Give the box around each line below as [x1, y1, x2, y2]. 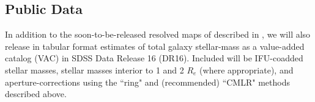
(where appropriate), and [199, 63, 294, 76]
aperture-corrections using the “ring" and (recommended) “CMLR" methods [5, 75, 290, 88]
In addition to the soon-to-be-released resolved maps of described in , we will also [5, 28, 311, 41]
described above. [5, 87, 67, 100]
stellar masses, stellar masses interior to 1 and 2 [5, 63, 184, 76]
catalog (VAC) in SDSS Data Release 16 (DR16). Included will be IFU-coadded [5, 52, 303, 64]
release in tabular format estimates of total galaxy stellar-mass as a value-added [5, 39, 305, 52]
